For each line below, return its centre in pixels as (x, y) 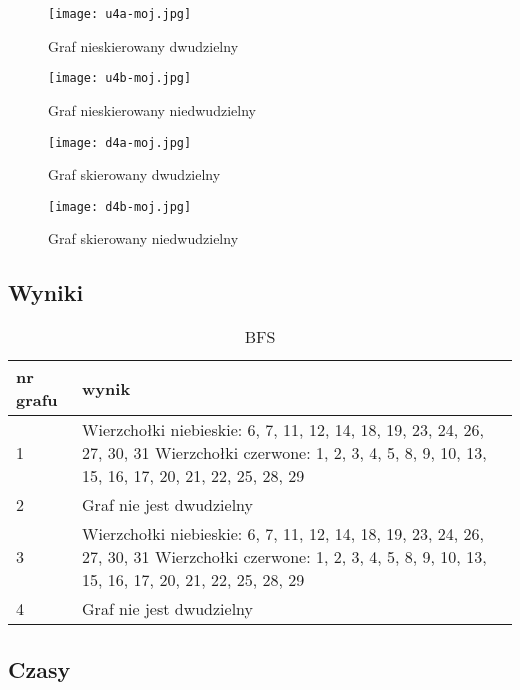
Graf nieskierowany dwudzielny (143, 45)
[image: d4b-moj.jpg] (120, 206)
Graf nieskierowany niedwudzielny (152, 109)
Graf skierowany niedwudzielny (143, 238)
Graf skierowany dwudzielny (134, 174)
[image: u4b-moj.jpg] (120, 78)
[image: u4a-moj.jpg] (120, 14)
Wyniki (46, 292)
